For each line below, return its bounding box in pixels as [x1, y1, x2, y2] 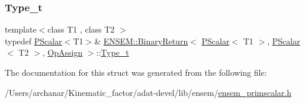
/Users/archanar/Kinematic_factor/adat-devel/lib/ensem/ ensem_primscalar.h [5, 86, 292, 98]
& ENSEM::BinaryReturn [94, 34, 188, 47]
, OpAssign [42, 46, 83, 59]
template [5, 23, 37, 36]
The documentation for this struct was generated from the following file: [5, 66, 267, 78]
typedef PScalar [5, 34, 62, 47]
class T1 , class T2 [47, 23, 115, 36]
